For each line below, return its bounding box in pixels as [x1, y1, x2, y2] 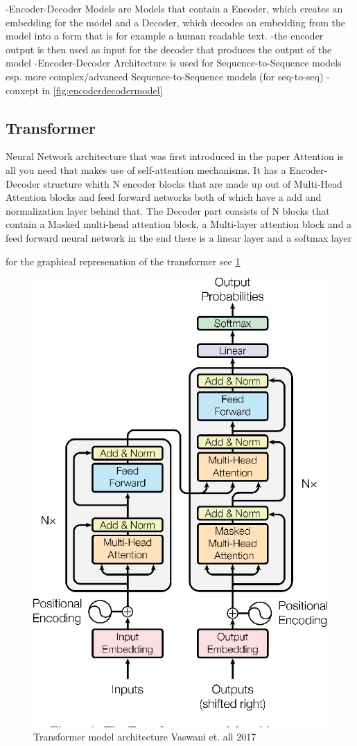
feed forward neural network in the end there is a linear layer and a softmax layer [6, 230, 352, 245]
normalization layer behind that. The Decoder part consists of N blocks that [6, 203, 330, 217]
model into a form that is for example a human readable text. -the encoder [6, 28, 324, 43]
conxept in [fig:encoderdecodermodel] [6, 82, 163, 97]
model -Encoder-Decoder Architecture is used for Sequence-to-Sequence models [6, 55, 342, 70]
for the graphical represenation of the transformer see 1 [6, 254, 241, 268]
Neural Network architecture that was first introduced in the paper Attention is [6, 149, 344, 163]
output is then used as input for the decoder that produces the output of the [6, 42, 332, 56]
